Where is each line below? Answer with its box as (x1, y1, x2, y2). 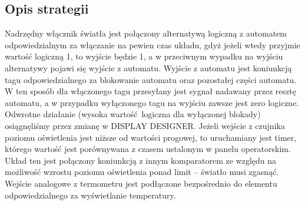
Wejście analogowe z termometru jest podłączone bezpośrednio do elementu (5, 177, 277, 189)
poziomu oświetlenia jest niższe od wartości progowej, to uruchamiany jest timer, (5, 131, 297, 143)
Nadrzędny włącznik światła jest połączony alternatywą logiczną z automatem (5, 27, 287, 39)
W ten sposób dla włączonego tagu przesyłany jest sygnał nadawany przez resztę (5, 85, 296, 97)
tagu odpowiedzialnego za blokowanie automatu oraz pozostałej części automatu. (5, 73, 297, 85)
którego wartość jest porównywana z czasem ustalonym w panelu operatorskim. (5, 143, 291, 155)
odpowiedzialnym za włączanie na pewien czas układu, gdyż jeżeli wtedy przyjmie (5, 38, 300, 51)
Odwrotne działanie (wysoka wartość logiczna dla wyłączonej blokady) (5, 108, 261, 120)
